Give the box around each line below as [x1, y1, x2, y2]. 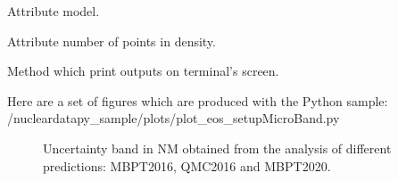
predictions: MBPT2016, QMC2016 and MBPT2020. [43, 156, 331, 175]
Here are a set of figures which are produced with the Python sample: [7, 91, 388, 110]
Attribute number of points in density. [7, 31, 216, 50]
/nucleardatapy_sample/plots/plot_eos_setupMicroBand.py [7, 109, 340, 128]
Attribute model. [7, 2, 100, 20]
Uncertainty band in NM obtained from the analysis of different [43, 138, 392, 157]
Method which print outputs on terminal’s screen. [7, 62, 279, 80]
